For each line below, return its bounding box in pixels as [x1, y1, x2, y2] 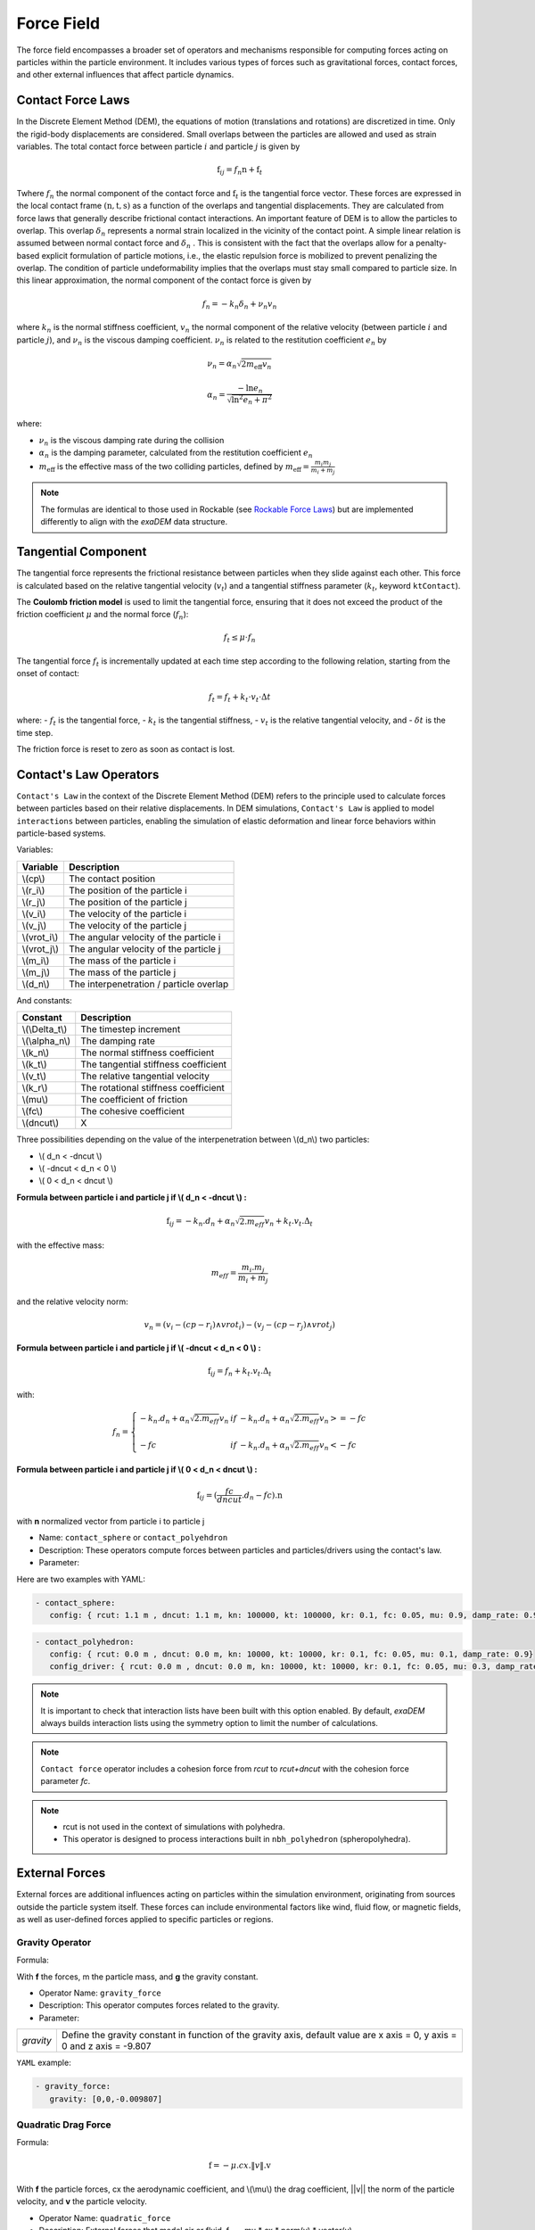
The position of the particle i [68, 884, 187, 896]
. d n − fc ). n [241, 1490, 283, 1502]
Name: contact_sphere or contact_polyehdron [38, 1532, 228, 1543]
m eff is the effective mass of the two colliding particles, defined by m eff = [38, 460, 310, 474]
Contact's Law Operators [16, 767, 160, 782]
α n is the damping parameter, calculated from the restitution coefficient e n [38, 447, 314, 460]
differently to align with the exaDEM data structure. [40, 516, 227, 527]
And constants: [16, 995, 73, 1005]
